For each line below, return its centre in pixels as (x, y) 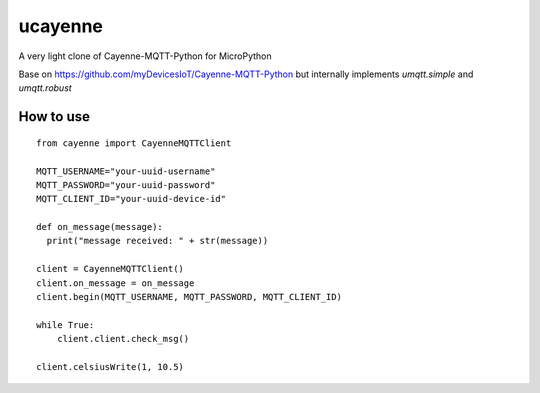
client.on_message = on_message (115, 283)
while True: (65, 324)
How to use (54, 116)
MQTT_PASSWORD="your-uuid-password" (126, 184)
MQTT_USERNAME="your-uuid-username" (126, 171)
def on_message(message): (100, 227)
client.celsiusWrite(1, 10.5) (110, 366)
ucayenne (61, 26)
